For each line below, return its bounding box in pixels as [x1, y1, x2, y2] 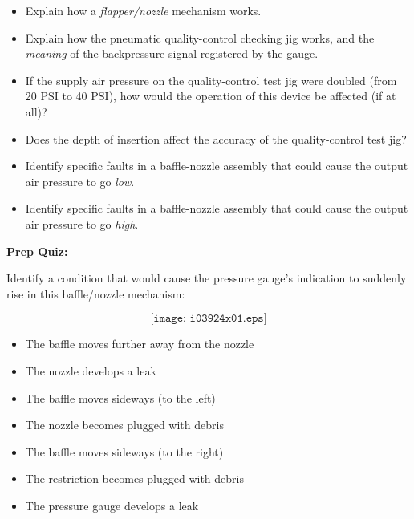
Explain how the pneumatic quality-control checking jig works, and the [25, 29, 375, 46]
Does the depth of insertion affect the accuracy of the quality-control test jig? [25, 130, 407, 147]
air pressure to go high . [25, 215, 139, 232]
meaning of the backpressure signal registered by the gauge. [25, 45, 319, 62]
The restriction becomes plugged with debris [25, 470, 244, 487]
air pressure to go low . [25, 172, 135, 189]
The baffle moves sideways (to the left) [25, 389, 216, 406]
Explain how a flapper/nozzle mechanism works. [25, 2, 262, 18]
